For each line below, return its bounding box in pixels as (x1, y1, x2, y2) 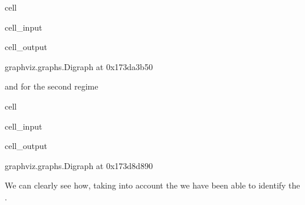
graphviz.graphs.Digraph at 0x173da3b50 (5, 60, 153, 72)
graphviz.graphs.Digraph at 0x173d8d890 (5, 159, 153, 171)
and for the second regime (5, 80, 99, 92)
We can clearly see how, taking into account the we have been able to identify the (5, 179, 300, 191)
